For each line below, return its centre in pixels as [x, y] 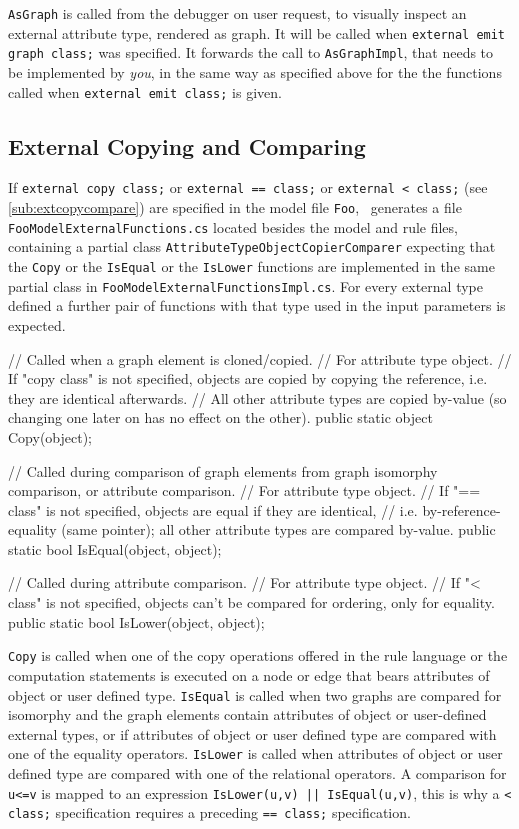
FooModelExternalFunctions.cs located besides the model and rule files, [233, 226]
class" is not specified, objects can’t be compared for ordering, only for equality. [251, 602]
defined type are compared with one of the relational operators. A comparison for [257, 773]
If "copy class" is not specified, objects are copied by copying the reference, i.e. [248, 378]
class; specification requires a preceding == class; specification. [209, 812]
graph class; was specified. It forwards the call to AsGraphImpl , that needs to [251, 52]
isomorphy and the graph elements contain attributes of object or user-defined [247, 714]
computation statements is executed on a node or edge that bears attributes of [249, 674]
